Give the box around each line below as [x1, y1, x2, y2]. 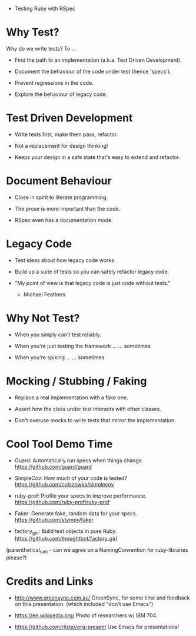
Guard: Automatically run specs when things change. [14, 456, 144, 464]
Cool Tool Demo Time [6, 437, 113, 450]
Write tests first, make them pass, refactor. [14, 131, 118, 138]
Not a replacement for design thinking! [14, 142, 108, 149]
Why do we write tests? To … [6, 45, 77, 52]
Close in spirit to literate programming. [14, 194, 108, 201]
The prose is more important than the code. [14, 205, 121, 212]
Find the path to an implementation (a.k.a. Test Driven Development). [14, 56, 182, 64]
